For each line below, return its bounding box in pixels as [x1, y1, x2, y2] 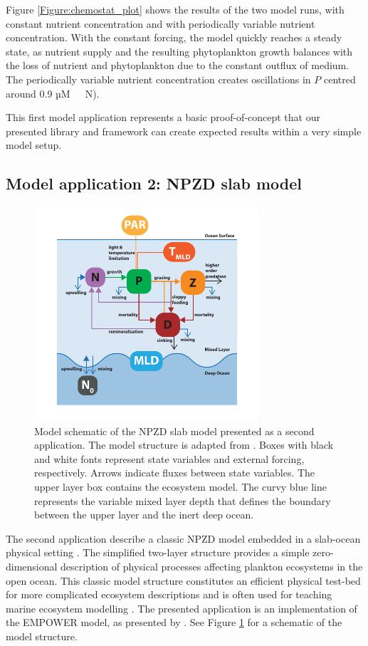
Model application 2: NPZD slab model [6, 172, 303, 194]
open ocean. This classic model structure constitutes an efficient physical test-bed [6, 573, 361, 588]
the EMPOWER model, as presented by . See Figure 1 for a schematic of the [6, 615, 342, 630]
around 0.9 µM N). [6, 85, 100, 100]
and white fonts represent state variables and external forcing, [34, 451, 305, 466]
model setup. [6, 137, 62, 152]
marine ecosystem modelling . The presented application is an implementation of [6, 600, 357, 615]
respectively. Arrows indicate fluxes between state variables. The [34, 465, 315, 480]
